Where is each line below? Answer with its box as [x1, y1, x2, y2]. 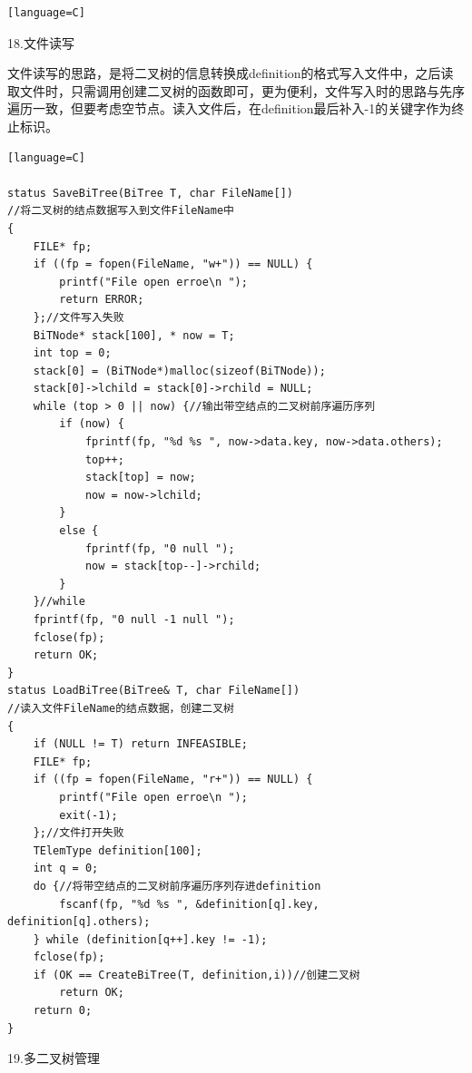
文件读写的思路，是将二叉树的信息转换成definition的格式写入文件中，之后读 [7, 63, 454, 83]
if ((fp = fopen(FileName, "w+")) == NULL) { [33, 258, 313, 271]
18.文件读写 [7, 33, 74, 52]
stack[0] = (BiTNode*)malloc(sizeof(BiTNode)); [33, 364, 326, 377]
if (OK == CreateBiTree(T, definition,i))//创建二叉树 [33, 968, 360, 981]
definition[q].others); [7, 915, 151, 929]
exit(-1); [59, 808, 118, 822]
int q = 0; [33, 862, 99, 875]
